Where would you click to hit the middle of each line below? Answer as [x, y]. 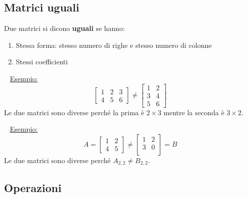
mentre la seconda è [194, 112]
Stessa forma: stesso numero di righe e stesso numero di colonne [114, 45]
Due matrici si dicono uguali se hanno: [65, 28]
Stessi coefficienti [42, 62]
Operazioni [33, 187]
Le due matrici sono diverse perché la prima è [74, 112]
